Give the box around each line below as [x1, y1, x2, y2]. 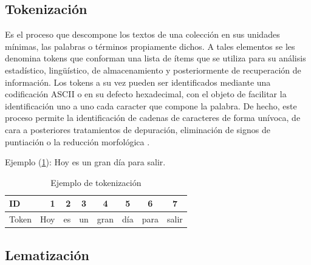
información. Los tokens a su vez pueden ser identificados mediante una [5, 75, 271, 88]
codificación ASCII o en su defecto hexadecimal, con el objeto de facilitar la [5, 88, 287, 100]
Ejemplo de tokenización [50, 176, 142, 188]
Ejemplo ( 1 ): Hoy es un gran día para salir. [5, 156, 166, 168]
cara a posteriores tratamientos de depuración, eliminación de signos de [5, 123, 270, 136]
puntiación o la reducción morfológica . [5, 135, 150, 148]
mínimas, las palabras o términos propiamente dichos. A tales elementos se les [5, 40, 295, 52]
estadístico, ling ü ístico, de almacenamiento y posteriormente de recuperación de [5, 63, 301, 76]
